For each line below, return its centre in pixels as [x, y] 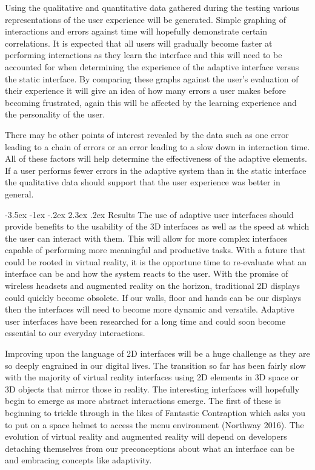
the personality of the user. [55, 114]
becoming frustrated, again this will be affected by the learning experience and [151, 102]
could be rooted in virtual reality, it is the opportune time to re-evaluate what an [156, 261]
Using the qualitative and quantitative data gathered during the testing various [152, 7]
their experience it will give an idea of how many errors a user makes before [146, 91]
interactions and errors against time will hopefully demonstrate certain [136, 31]
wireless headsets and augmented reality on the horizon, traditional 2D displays [152, 286]
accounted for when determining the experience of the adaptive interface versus [152, 66]
